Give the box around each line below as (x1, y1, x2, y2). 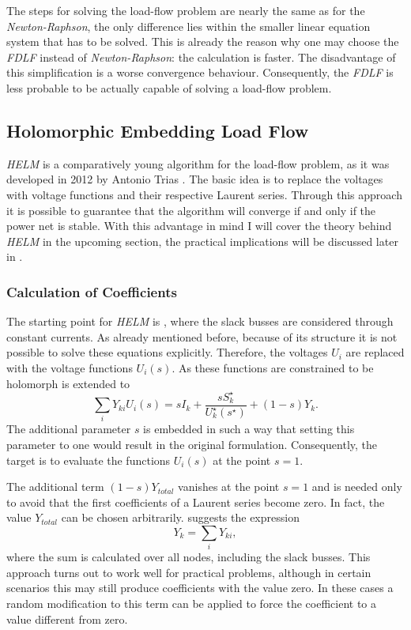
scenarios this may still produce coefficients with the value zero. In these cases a (6, 579, 394, 596)
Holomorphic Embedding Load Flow (6, 118, 309, 142)
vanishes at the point (178, 478, 280, 495)
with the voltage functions (6, 359, 133, 375)
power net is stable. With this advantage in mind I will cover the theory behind (6, 217, 392, 234)
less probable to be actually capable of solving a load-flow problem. (6, 79, 332, 96)
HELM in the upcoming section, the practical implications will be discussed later (6, 232, 398, 249)
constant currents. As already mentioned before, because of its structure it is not (6, 328, 398, 345)
